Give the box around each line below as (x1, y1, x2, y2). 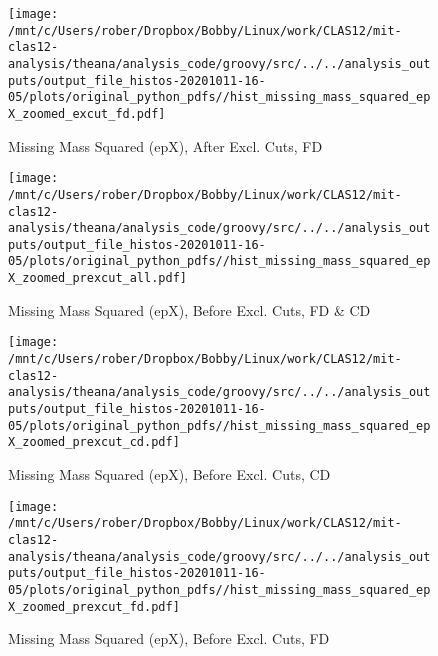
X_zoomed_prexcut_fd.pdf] (8, 599, 180, 614)
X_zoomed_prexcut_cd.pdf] (8, 435, 180, 450)
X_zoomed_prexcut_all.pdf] (8, 271, 187, 286)
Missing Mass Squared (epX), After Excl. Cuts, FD (8, 135, 323, 156)
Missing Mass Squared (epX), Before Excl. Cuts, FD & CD (8, 299, 371, 320)
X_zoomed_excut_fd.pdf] (8, 106, 166, 121)
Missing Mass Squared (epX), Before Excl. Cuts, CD (8, 463, 331, 484)
